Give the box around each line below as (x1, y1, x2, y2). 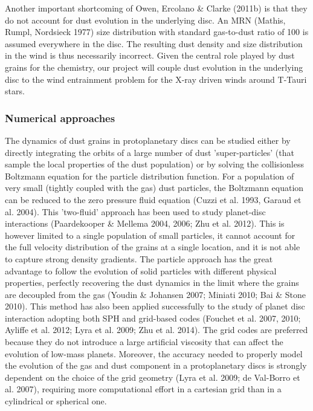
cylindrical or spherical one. (5, 395, 107, 407)
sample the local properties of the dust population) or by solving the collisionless (5, 158, 304, 170)
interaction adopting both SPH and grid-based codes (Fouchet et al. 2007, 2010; (5, 311, 301, 324)
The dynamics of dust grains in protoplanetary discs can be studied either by (5, 134, 291, 146)
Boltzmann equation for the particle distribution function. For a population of (5, 169, 294, 182)
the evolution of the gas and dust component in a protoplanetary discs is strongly (5, 359, 307, 372)
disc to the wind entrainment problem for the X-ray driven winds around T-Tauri (5, 73, 307, 85)
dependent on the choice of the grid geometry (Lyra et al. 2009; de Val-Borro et (5, 371, 300, 383)
